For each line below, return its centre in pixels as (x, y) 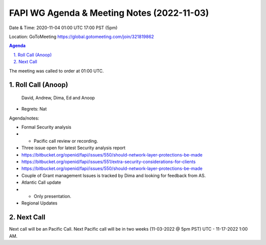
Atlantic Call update (41, 182)
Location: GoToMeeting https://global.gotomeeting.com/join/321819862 (82, 37)
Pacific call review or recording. (66, 141)
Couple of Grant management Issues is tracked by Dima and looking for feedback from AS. (114, 175)
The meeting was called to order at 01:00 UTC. (56, 71)
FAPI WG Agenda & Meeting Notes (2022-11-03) (109, 13)
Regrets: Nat (34, 109)
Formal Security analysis (46, 127)
